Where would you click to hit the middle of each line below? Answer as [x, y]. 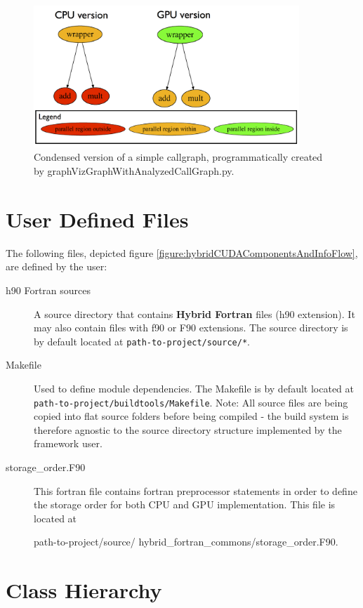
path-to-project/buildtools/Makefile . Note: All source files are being [191, 402]
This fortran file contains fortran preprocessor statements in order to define [196, 490]
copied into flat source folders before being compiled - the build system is [191, 416]
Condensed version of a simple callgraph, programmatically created [178, 157]
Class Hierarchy [84, 590]
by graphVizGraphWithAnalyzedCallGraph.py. [134, 171]
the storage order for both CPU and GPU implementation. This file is [185, 504]
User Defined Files [97, 219]
